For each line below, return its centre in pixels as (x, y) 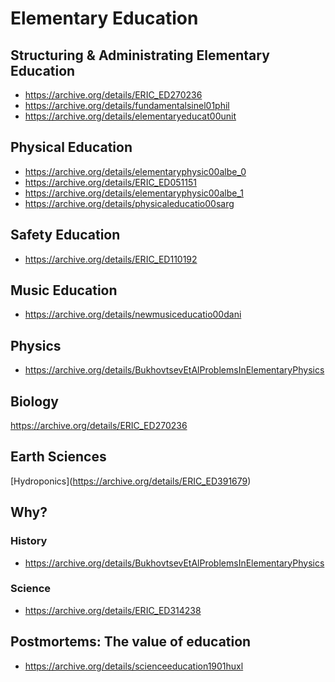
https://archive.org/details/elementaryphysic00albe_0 (135, 171)
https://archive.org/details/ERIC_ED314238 (113, 610)
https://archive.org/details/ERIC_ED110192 (111, 259)
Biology (34, 401)
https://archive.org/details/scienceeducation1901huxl (134, 666)
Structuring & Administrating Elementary (140, 55)
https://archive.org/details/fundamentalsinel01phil (127, 105)
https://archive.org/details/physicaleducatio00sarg (129, 203)
